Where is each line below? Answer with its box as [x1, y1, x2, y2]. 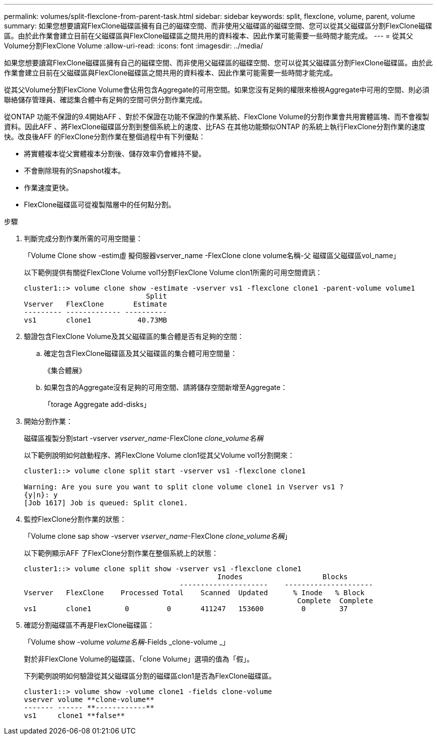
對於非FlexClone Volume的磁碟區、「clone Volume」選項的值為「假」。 [24, 655, 254, 663]
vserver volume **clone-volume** [24, 696, 155, 704]
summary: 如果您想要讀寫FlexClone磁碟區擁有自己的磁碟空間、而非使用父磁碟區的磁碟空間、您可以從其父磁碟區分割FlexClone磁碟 [4, 21, 433, 30]
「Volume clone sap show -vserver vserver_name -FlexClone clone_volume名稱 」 [24, 532, 291, 540]
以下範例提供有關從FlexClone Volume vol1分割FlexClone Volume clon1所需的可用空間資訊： [24, 268, 323, 277]
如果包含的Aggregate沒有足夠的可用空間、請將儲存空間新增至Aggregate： [44, 383, 288, 391]
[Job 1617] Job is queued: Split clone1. [24, 499, 188, 507]
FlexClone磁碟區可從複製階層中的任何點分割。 [24, 200, 176, 209]
